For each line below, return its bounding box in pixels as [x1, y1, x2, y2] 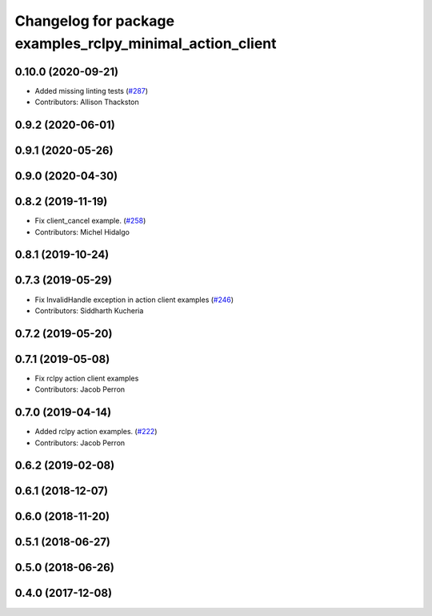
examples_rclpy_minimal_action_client [14, 34, 277, 52]
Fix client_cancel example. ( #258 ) [34, 216, 146, 226]
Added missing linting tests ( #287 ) [34, 86, 148, 95]
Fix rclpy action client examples [34, 373, 139, 383]
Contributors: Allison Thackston [34, 97, 139, 107]
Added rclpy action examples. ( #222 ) [34, 427, 158, 437]
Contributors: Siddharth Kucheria [34, 305, 144, 316]
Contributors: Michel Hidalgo [34, 227, 130, 236]
